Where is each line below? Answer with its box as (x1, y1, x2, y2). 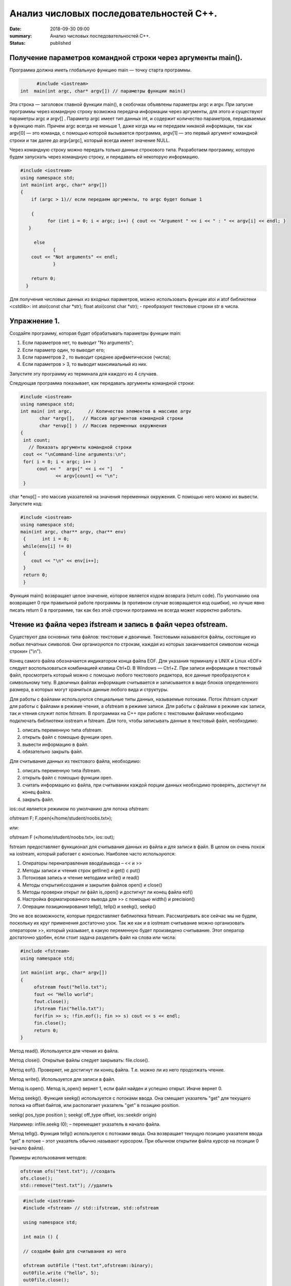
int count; (23, 437, 51, 443)
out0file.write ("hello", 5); (23, 1270, 100, 1276)
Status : (9, 40, 26, 46)
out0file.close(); (23, 1277, 69, 1283)
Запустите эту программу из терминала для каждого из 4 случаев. (9, 370, 158, 377)
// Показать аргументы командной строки (28, 444, 132, 450)
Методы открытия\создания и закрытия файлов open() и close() (22, 882, 162, 888)
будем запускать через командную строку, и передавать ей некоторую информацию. (9, 154, 199, 160)
